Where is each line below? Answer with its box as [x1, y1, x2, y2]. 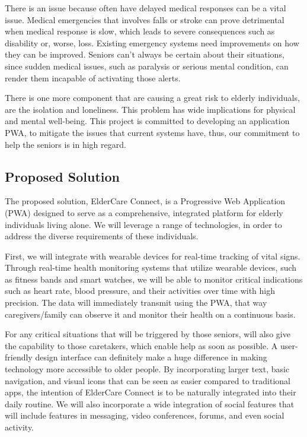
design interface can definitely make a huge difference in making [35, 351, 267, 363]
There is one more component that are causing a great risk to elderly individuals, [5, 91, 300, 104]
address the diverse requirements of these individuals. [5, 230, 199, 242]
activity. [5, 421, 34, 433]
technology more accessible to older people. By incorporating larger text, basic [5, 363, 290, 375]
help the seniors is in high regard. [5, 138, 126, 150]
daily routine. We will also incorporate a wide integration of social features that [5, 397, 295, 410]
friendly [5, 351, 33, 363]
